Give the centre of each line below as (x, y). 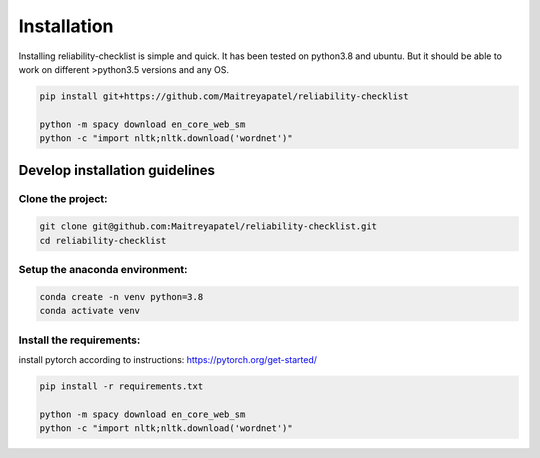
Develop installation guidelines (116, 170)
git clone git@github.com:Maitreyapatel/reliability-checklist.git (208, 226)
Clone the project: (63, 199)
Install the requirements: (79, 340)
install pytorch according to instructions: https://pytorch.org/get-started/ (167, 359)
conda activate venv (89, 311)
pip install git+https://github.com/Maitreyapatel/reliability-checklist (224, 96)
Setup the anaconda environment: (103, 269)
